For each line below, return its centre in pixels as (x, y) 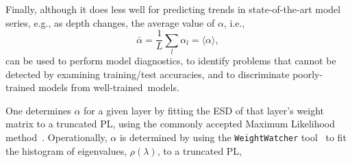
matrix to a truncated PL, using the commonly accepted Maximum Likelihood (171, 124)
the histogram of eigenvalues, (66, 150)
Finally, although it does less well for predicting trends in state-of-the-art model (173, 9)
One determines (38, 110)
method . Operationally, (56, 137)
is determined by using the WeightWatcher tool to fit (233, 137)
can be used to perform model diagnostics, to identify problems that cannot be (171, 60)
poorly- (308, 74)
